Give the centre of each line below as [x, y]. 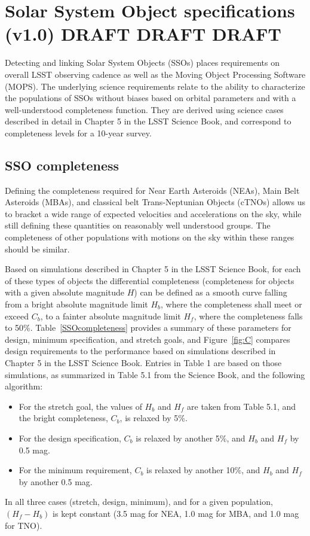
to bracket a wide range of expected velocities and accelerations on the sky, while [153, 213]
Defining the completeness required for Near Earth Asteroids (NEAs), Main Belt [152, 190]
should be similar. [37, 249]
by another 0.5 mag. [56, 481]
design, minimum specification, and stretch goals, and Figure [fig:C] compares [148, 339]
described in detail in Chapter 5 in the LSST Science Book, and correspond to [148, 121]
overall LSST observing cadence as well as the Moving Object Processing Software [155, 74]
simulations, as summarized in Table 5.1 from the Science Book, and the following [155, 374]
